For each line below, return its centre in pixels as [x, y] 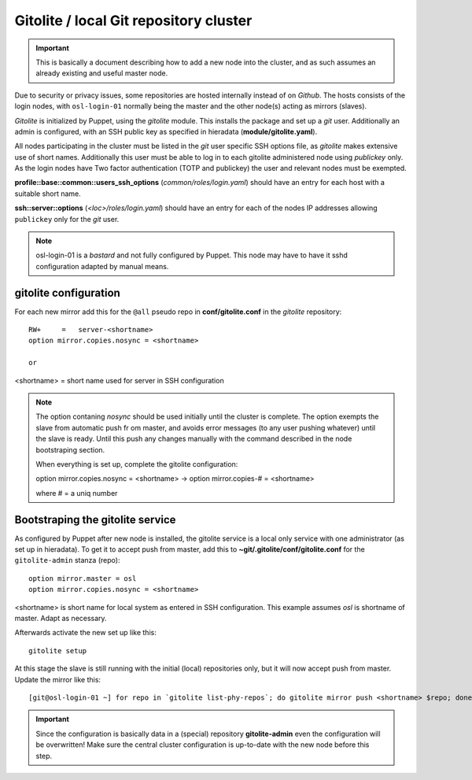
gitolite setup [58, 651]
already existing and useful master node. [102, 73]
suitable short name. [48, 194]
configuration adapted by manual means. [102, 266]
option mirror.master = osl [83, 578]
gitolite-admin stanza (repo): [67, 560]
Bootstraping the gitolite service [95, 519]
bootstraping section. [70, 449]
